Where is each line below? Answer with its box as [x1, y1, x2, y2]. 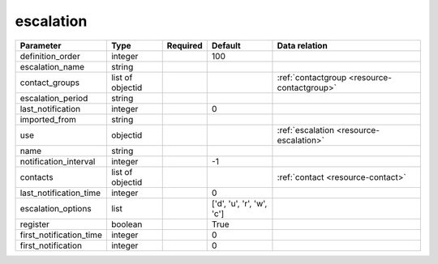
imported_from [19, 113, 77, 125]
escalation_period [19, 92, 88, 104]
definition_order [19, 50, 80, 62]
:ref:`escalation [277, 124, 335, 135]
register [19, 219, 50, 230]
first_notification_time [19, 229, 103, 241]
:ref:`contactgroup [277, 71, 347, 83]
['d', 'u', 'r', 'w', [211, 198, 268, 209]
